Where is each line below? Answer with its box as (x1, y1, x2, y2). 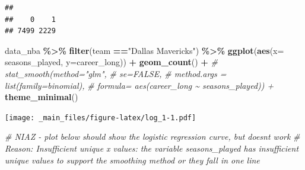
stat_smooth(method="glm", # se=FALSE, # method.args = (5, 67, 227, 79)
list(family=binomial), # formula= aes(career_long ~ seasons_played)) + (5, 79, 274, 91)
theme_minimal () (5, 91, 78, 103)
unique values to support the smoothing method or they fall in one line (5, 153, 260, 166)
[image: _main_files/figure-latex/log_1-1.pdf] (5, 113, 196, 122)
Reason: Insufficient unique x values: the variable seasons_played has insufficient (5, 142, 299, 154)
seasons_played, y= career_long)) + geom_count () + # (5, 56, 218, 68)
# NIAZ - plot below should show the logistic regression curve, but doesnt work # (5, 130, 300, 143)
